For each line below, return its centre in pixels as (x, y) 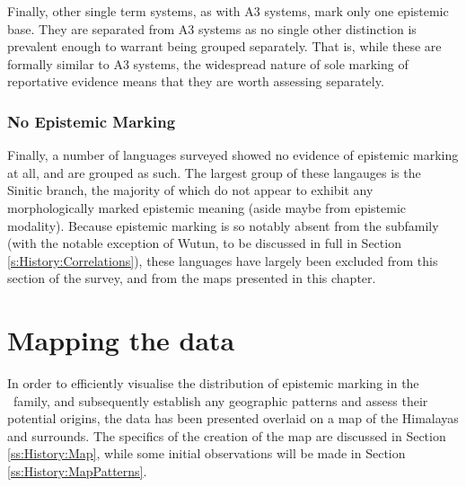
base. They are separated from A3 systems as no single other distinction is (212, 28)
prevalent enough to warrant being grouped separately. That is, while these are (224, 46)
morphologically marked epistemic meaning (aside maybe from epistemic (207, 207)
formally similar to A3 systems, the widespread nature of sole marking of (208, 63)
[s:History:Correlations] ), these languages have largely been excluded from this (223, 260)
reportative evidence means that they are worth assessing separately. (196, 81)
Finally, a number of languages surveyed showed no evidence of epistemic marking (233, 155)
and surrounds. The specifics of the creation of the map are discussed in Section (227, 435)
